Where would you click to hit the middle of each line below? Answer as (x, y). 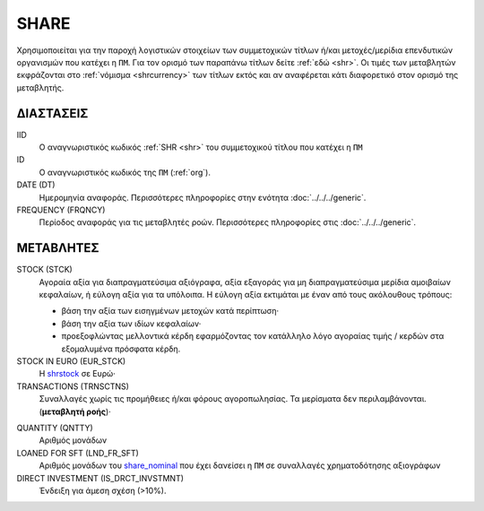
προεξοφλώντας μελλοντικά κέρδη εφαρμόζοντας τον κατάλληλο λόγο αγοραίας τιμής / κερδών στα (253, 336)
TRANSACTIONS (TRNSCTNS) (73, 386)
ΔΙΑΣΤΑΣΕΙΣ (52, 113)
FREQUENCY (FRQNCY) (61, 210)
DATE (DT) (36, 185)
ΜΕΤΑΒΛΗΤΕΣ (58, 248)
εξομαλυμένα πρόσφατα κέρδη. (121, 349)
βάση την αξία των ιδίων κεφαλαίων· (131, 324)
